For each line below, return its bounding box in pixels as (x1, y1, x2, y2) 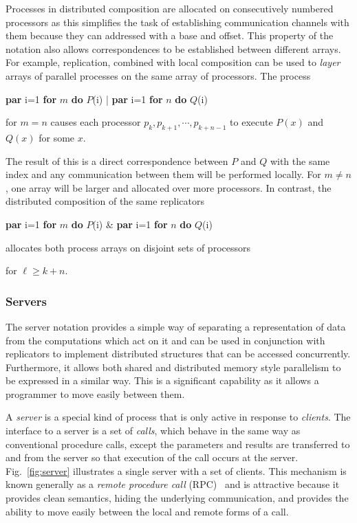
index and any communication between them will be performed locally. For (6, 167, 321, 181)
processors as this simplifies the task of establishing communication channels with (6, 14, 349, 29)
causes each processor (50, 115, 141, 129)
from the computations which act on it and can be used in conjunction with (6, 333, 325, 347)
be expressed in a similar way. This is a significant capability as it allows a (6, 373, 319, 388)
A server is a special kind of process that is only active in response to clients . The (6, 410, 351, 424)
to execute (230, 115, 273, 129)
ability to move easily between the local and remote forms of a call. (6, 504, 289, 518)
